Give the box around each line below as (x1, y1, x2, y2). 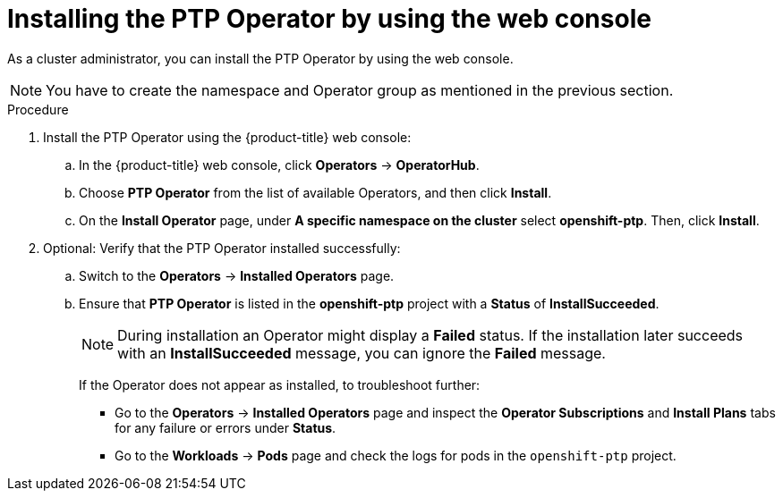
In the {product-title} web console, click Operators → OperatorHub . (79, 156, 480, 173)
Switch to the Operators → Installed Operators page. (79, 267, 395, 283)
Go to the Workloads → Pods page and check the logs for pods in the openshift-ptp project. (115, 447, 677, 463)
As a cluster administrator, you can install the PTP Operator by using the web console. (7, 50, 514, 66)
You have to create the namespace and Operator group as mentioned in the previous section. (46, 80, 674, 99)
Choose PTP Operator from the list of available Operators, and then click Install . (79, 184, 552, 200)
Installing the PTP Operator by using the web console (7, 4, 651, 34)
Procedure (7, 101, 69, 117)
